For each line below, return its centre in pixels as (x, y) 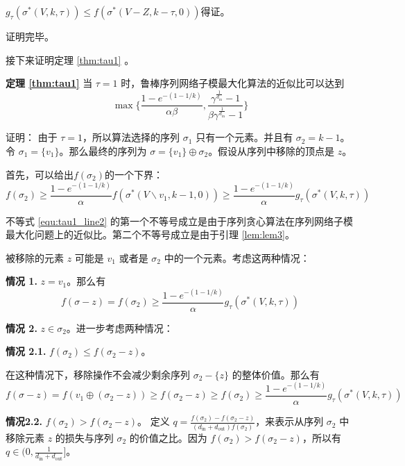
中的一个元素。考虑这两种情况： (237, 257)
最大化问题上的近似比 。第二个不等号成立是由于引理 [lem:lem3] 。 (150, 234)
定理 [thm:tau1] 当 (49, 83)
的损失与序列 (84, 437)
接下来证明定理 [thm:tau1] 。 (70, 59)
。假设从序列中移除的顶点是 (272, 150)
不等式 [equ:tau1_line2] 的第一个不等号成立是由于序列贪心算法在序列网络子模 (179, 220)
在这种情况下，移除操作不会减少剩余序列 (98, 374)
